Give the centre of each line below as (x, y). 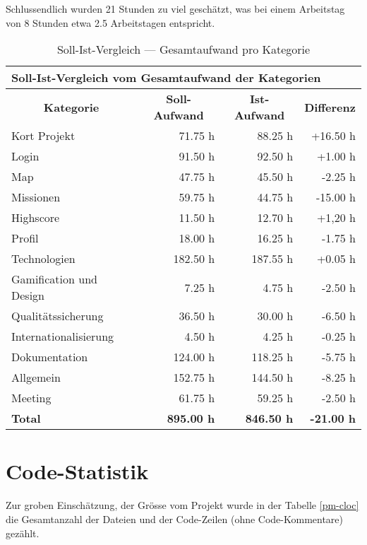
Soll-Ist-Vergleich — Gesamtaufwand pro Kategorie (183, 49)
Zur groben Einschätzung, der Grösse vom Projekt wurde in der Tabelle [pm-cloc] (182, 505)
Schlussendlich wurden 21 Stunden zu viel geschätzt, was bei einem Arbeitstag (175, 8)
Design (28, 295)
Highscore (36, 218)
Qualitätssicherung (58, 316)
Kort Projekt (43, 136)
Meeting (31, 398)
